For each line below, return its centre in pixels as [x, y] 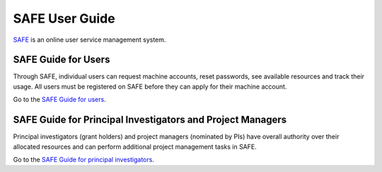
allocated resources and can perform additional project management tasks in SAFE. [135, 147]
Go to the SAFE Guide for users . [59, 100]
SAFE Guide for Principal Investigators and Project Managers [150, 120]
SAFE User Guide [64, 18]
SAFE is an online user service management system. [89, 40]
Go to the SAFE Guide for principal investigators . [84, 159]
